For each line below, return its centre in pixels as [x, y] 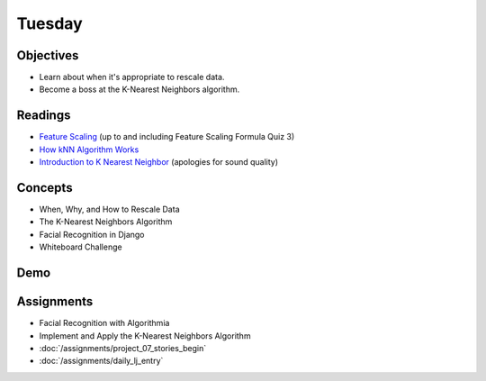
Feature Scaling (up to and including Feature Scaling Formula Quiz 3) [167, 137]
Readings [44, 116]
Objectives [48, 55]
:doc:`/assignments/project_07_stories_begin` [123, 348]
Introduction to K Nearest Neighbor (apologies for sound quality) [159, 162]
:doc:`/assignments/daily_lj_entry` [101, 361]
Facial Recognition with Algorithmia [104, 323]
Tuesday [49, 23]
